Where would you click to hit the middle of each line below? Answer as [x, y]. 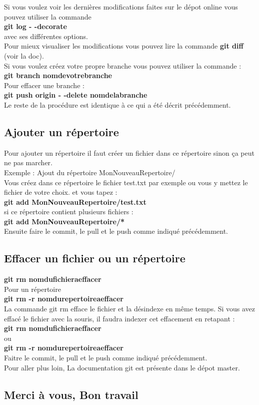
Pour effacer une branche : [44, 85]
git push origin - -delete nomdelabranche [76, 95]
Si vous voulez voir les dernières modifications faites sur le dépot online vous [121, 7]
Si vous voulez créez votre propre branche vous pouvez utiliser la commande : [123, 65]
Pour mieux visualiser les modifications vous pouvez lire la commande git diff [124, 46]
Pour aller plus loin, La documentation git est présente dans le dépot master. [122, 367]
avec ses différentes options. [46, 36]
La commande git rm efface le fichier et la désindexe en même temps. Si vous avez [130, 309]
